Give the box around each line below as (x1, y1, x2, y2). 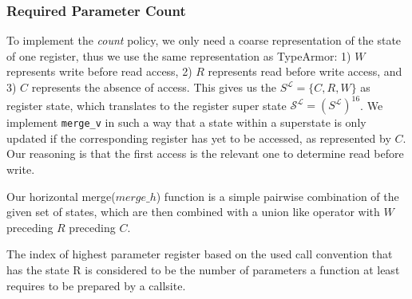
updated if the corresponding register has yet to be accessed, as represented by (6, 129, 391, 146)
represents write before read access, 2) (6, 63, 192, 80)
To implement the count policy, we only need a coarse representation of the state (6, 32, 402, 49)
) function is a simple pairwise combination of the (156, 187, 399, 204)
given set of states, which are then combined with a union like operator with (6, 203, 380, 220)
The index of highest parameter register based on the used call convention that (6, 246, 393, 262)
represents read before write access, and (208, 63, 402, 80)
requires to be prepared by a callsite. (6, 277, 186, 293)
